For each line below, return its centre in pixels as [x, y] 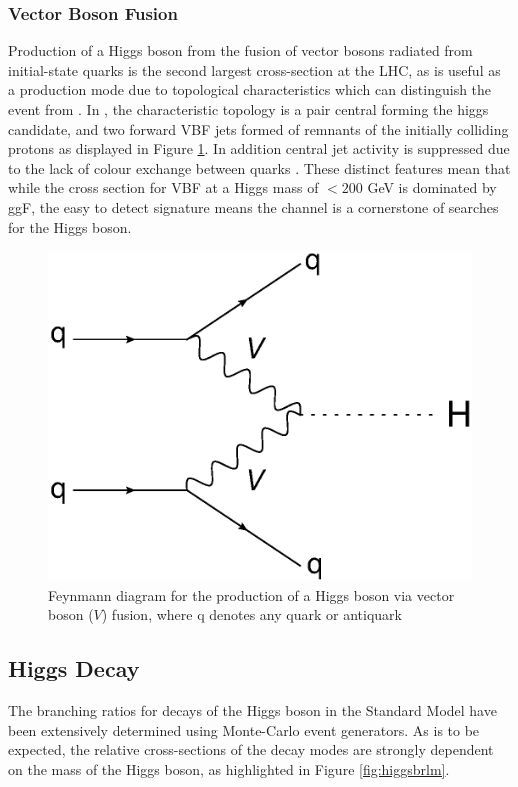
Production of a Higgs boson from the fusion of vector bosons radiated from [240, 50]
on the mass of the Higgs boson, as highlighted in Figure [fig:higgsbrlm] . [229, 768]
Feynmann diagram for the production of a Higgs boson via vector [251, 594]
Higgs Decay [74, 668]
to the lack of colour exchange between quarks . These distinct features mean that [259, 167]
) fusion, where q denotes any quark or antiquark [251, 614]
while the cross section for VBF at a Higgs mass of [163, 187]
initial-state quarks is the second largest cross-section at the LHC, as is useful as [254, 69]
